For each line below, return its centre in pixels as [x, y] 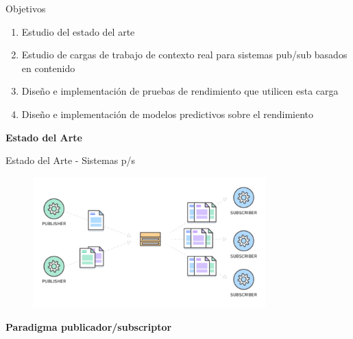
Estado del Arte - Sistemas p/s [71, 160]
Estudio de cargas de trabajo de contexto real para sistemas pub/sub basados [184, 55]
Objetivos [26, 8]
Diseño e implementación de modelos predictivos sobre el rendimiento [168, 114]
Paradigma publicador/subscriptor [89, 327]
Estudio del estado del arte [78, 31]
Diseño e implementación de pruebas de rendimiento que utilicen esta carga [180, 91]
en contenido [48, 68]
